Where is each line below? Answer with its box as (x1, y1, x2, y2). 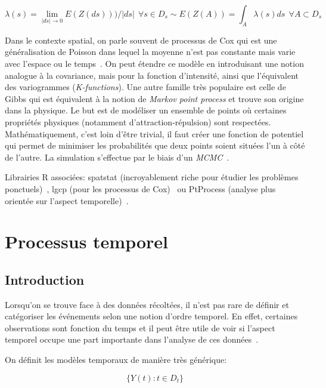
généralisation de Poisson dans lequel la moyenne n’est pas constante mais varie (5, 45, 296, 58)
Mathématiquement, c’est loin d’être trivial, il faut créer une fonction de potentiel (5, 127, 304, 140)
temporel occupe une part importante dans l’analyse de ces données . (5, 333, 259, 346)
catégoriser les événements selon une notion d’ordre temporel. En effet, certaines (5, 310, 298, 322)
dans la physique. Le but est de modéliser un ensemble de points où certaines (5, 104, 287, 116)
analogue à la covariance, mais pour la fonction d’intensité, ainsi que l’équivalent (5, 69, 299, 81)
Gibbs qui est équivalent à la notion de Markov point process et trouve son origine (5, 92, 304, 104)
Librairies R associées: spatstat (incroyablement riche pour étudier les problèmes (5, 171, 299, 183)
